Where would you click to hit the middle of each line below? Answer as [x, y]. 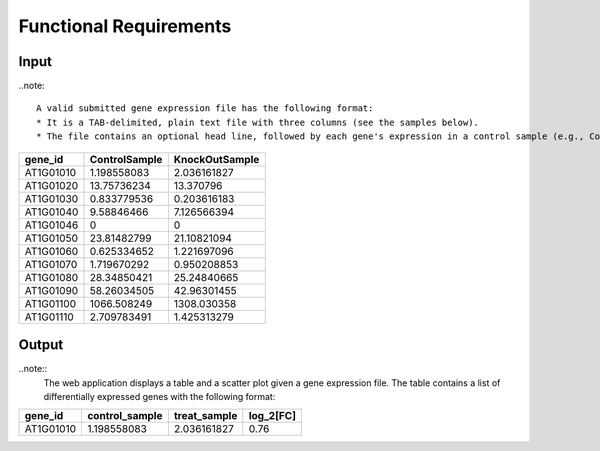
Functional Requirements [125, 26]
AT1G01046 [51, 225]
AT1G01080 [51, 277]
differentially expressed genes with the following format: [159, 396]
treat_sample [205, 416]
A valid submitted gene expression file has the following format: [205, 108]
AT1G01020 [51, 185]
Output [41, 345]
